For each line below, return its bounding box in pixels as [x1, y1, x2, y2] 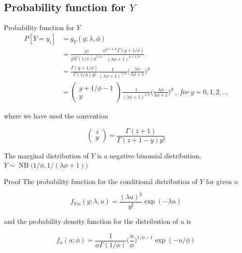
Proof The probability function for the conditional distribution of [4, 176, 198, 186]
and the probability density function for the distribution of [4, 216, 178, 226]
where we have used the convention [4, 110, 108, 120]
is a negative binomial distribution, [97, 150, 201, 160]
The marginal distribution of [4, 150, 89, 160]
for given [206, 176, 232, 186]
